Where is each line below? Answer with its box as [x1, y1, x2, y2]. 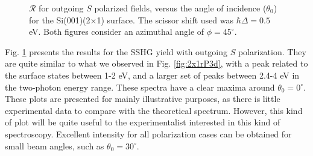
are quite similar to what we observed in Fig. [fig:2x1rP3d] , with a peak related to [5, 57, 308, 70]
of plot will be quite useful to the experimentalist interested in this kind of [5, 116, 280, 128]
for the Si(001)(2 [29, 13, 90, 26]
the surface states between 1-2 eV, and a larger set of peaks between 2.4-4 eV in [5, 68, 300, 81]
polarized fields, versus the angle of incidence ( [94, 2, 267, 14]
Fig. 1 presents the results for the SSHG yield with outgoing [5, 45, 228, 58]
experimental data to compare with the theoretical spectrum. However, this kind [5, 104, 303, 116]
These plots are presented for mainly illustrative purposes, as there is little [5, 92, 280, 105]
